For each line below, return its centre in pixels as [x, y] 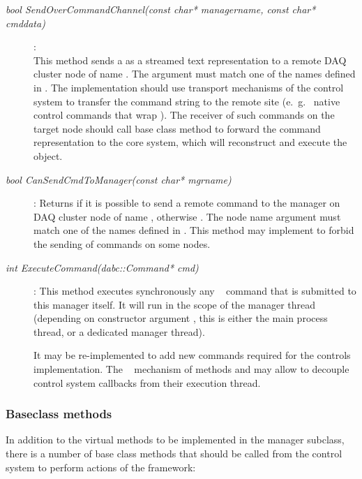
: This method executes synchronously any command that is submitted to [195, 291]
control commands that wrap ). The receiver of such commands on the [184, 115]
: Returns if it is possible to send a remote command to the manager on [187, 203]
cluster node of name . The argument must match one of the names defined [195, 74]
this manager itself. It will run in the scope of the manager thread [175, 304]
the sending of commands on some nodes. [122, 243]
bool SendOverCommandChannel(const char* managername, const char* [161, 9]
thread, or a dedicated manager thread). [119, 331]
